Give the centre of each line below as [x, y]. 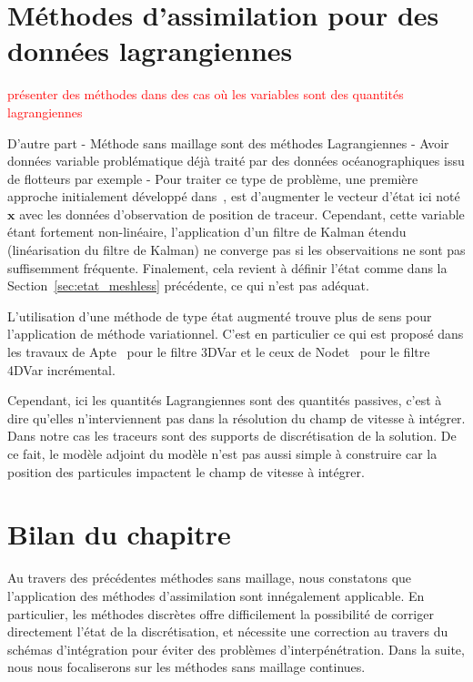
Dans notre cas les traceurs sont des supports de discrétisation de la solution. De [232, 436]
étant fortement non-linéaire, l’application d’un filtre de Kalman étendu [207, 232]
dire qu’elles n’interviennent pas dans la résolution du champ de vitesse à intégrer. [236, 417]
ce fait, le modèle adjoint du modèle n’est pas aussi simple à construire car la [222, 453]
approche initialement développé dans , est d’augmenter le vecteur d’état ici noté [234, 196]
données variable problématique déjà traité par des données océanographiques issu [236, 161]
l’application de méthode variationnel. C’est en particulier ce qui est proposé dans [236, 334]
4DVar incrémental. [61, 369]
